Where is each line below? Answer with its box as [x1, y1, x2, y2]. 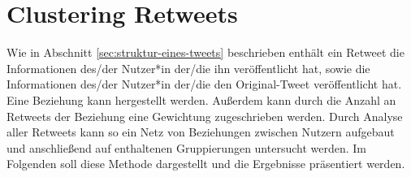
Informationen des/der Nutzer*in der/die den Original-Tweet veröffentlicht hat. [6, 76, 402, 93]
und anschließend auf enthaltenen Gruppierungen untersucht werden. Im [6, 139, 367, 156]
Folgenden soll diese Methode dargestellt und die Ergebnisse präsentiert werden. [6, 155, 405, 172]
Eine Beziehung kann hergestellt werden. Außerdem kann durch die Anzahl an [6, 91, 396, 108]
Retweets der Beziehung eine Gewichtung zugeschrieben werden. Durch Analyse [6, 107, 403, 124]
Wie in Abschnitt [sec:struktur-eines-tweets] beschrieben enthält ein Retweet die [6, 44, 405, 61]
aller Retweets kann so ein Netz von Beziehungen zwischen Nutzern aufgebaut [6, 123, 395, 140]
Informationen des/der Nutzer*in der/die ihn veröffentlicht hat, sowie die [6, 59, 370, 76]
